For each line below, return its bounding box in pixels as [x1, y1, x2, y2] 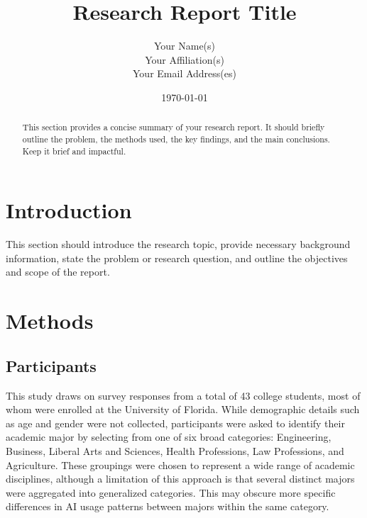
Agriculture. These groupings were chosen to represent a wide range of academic [6, 457, 355, 472]
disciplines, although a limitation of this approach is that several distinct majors [6, 471, 355, 486]
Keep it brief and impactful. [22, 145, 126, 157]
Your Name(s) [153, 38, 216, 53]
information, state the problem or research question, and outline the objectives [6, 250, 348, 265]
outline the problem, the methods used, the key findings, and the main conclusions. [22, 133, 330, 145]
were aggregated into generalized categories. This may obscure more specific [6, 485, 336, 500]
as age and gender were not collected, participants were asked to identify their [6, 415, 345, 430]
